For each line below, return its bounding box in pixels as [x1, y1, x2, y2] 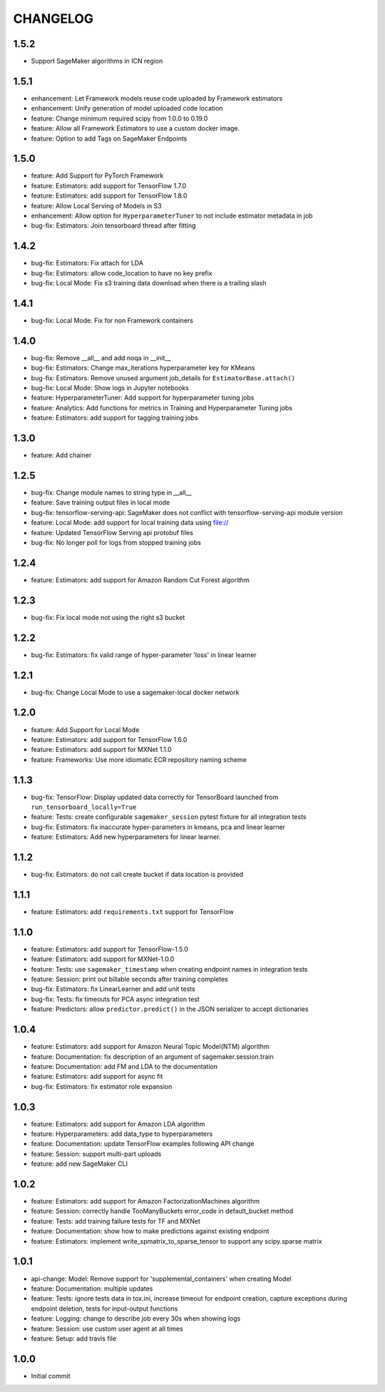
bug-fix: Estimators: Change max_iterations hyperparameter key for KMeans [31, 364, 255, 372]
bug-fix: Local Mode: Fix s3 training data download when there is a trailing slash [31, 279, 267, 288]
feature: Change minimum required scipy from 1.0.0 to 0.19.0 [31, 114, 208, 123]
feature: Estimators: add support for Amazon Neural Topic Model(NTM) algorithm [31, 1042, 270, 1051]
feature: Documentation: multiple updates [31, 1284, 153, 1293]
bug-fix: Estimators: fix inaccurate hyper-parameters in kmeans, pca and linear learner [31, 823, 285, 831]
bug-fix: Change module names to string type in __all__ [31, 489, 192, 497]
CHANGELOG [13, 11, 94, 26]
